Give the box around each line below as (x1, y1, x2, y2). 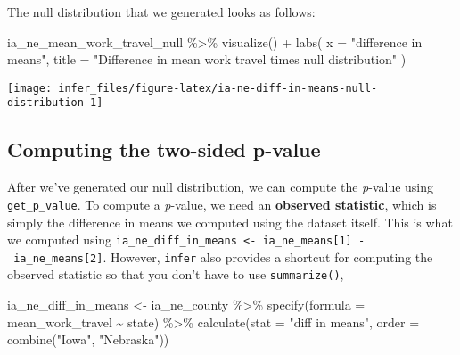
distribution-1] (7, 96, 103, 110)
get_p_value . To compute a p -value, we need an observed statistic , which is (7, 194, 437, 213)
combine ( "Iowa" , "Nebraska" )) (7, 330, 169, 349)
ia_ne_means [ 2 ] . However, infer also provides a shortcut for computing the (13, 247, 433, 266)
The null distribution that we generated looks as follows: (7, 3, 316, 21)
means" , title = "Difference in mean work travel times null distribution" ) (7, 50, 407, 69)
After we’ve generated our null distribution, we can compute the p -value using (7, 177, 434, 196)
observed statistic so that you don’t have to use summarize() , (7, 265, 344, 284)
